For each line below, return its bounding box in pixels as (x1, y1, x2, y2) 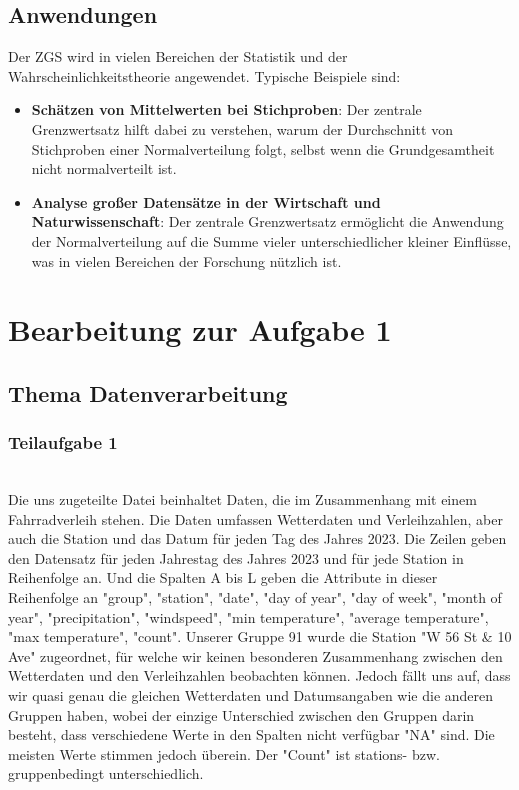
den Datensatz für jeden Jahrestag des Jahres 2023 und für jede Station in (8, 547, 464, 568)
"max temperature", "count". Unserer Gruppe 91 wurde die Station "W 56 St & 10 (8, 626, 512, 647)
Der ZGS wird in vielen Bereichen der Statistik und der (8, 46, 348, 67)
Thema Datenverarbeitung (8, 377, 288, 408)
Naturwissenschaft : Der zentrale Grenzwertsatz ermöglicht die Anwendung (31, 211, 504, 232)
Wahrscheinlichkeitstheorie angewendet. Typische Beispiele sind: (8, 65, 401, 86)
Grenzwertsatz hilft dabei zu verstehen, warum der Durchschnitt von (31, 118, 453, 139)
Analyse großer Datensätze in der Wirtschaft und (31, 191, 381, 212)
